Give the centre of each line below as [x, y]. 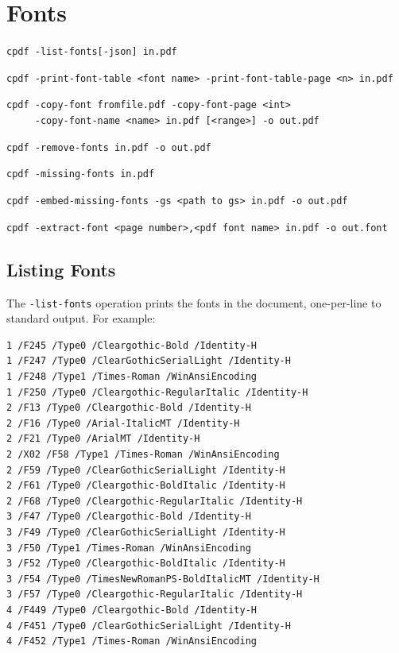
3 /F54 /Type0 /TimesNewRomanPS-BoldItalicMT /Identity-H [163, 579]
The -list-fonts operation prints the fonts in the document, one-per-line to [194, 302]
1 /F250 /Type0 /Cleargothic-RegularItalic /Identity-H [157, 392]
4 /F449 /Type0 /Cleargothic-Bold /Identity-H [132, 610]
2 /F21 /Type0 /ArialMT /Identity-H [103, 439]
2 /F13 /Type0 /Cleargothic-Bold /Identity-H [129, 408]
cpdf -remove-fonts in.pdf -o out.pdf [109, 147]
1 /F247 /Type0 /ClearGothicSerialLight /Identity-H [149, 361]
